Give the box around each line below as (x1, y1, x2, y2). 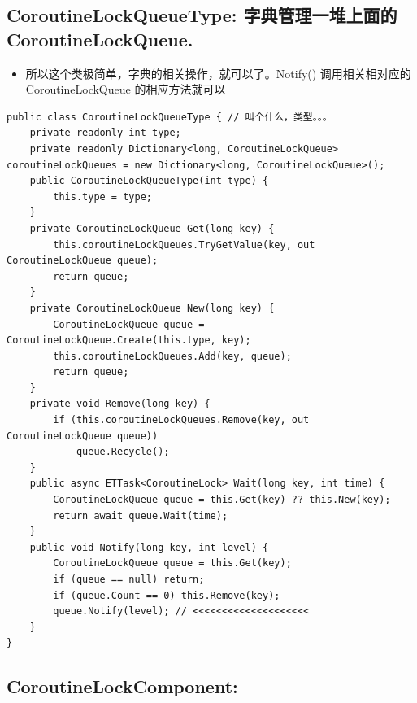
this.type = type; (53, 190, 152, 203)
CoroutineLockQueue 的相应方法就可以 (25, 81, 226, 98)
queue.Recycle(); (76, 446, 170, 458)
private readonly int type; (29, 127, 181, 139)
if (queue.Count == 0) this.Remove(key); (53, 589, 280, 601)
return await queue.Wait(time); (53, 509, 228, 522)
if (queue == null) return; (53, 574, 205, 585)
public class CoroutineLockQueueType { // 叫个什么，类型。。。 (7, 111, 332, 123)
